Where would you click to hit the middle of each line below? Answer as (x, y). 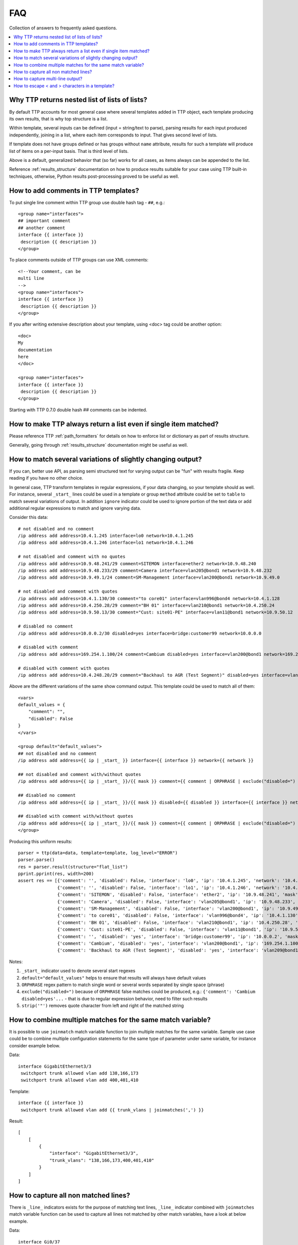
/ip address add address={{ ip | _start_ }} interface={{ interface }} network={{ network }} (136, 760)
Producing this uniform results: (41, 841)
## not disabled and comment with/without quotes (80, 774)
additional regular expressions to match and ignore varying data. (75, 508)
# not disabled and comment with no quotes (72, 557)
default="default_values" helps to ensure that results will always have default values (114, 978)
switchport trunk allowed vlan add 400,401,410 (79, 1080)
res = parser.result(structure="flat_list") (73, 867)
